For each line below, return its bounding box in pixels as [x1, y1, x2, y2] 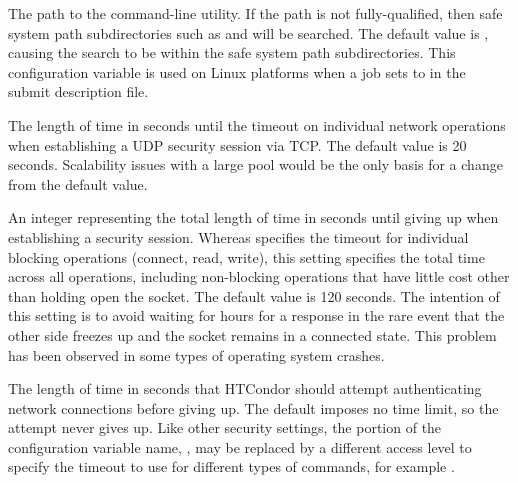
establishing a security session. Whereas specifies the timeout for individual [8, 226, 469, 247]
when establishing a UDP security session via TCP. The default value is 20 [8, 134, 467, 155]
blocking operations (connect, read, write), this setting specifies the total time [8, 246, 485, 267]
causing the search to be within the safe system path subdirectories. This [8, 42, 456, 63]
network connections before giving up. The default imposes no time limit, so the [8, 397, 499, 418]
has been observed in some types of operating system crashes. [8, 344, 385, 365]
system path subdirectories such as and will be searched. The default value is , [8, 22, 489, 43]
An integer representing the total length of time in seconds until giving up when [8, 207, 499, 228]
